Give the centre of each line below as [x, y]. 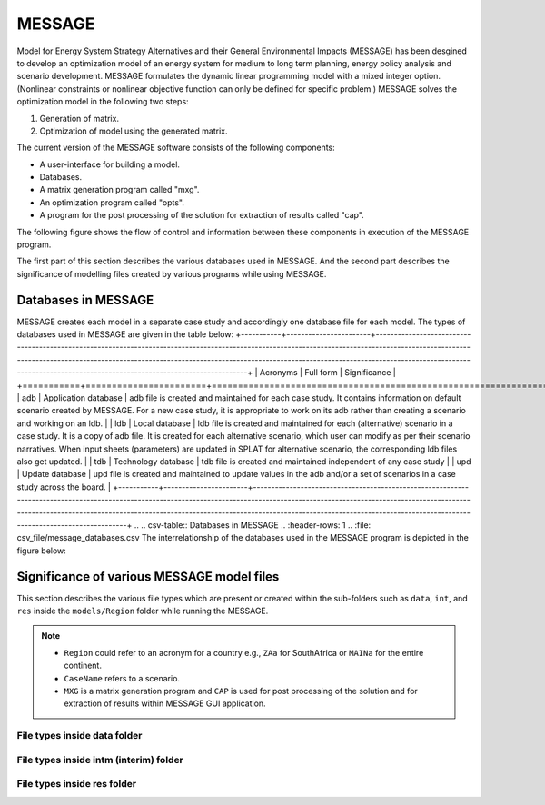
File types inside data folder [79, 736]
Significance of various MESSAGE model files [148, 576]
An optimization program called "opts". [112, 202]
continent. [83, 666]
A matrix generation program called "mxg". [119, 190]
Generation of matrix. [79, 118]
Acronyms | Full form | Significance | [328, 373]
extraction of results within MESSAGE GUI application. [165, 703]
